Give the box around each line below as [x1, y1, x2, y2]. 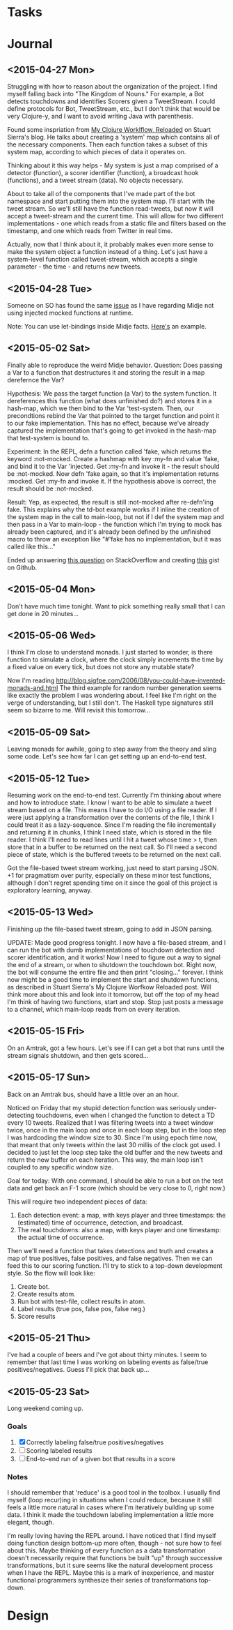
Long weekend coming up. [7, 1404, 83, 1413]
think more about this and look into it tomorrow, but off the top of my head [7, 990, 219, 999]
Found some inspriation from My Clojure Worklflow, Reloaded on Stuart [7, 126, 211, 134]
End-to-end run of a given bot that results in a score [26, 1455, 176, 1463]
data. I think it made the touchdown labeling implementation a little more [7, 1510, 214, 1518]
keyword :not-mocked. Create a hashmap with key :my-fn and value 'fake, [7, 454, 220, 463]
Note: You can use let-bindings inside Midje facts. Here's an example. [7, 322, 207, 330]
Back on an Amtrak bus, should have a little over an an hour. [7, 1090, 179, 1098]
